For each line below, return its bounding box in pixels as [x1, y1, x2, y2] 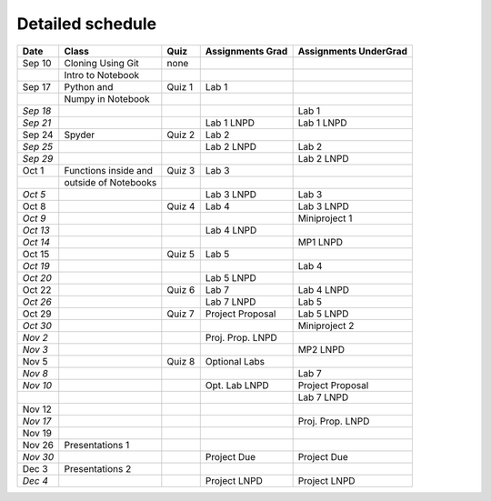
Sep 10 [22, 56, 52, 69]
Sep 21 [22, 116, 52, 129]
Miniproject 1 [297, 212, 353, 225]
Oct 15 [22, 247, 50, 260]
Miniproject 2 [297, 319, 355, 332]
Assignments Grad [205, 45, 288, 57]
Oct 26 [22, 296, 52, 308]
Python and [64, 80, 114, 93]
